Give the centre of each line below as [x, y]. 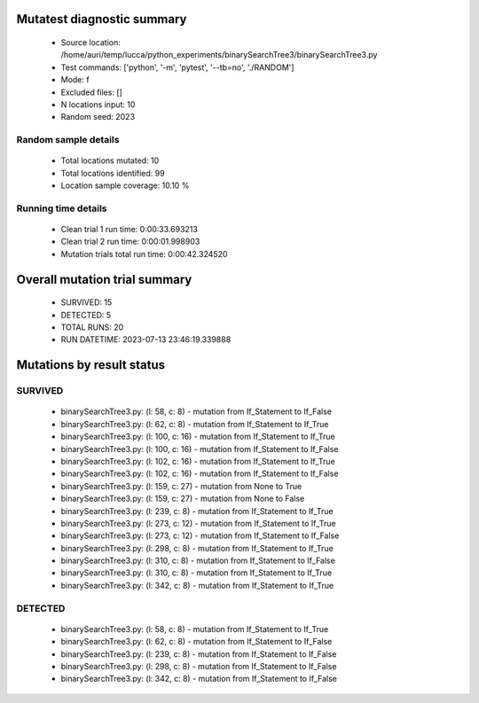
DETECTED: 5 [86, 315]
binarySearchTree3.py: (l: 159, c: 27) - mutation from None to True [181, 486]
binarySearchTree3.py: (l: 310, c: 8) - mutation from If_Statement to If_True [196, 573]
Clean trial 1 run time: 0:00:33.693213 [130, 230]
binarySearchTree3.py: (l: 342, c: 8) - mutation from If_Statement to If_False [199, 679]
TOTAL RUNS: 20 [92, 327]
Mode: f [75, 80]
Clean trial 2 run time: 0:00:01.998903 [130, 242]
